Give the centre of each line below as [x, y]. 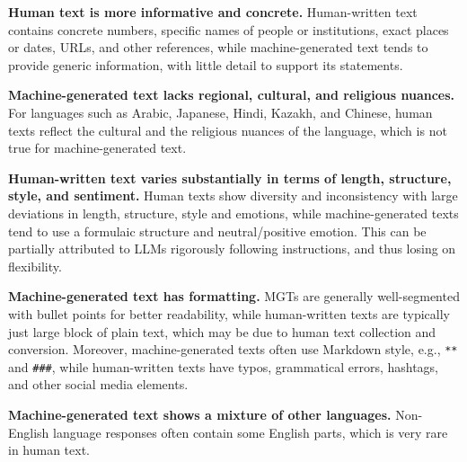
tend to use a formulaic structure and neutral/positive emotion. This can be [217, 231]
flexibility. [35, 266]
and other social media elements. [98, 384]
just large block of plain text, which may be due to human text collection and [222, 331]
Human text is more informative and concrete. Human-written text [213, 12]
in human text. [49, 450]
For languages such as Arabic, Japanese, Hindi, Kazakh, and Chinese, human [220, 112]
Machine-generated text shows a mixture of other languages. [200, 414]
